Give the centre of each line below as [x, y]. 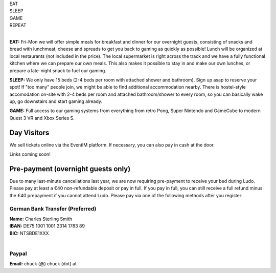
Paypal [18, 254]
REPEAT [18, 25]
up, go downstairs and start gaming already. [56, 101]
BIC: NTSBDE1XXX [29, 233]
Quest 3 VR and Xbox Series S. [42, 118]
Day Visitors [29, 132]
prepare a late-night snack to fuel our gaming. [58, 70]
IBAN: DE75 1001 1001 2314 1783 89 [47, 226]
